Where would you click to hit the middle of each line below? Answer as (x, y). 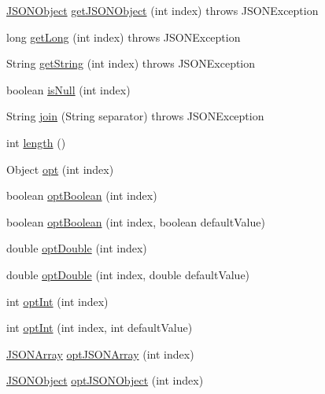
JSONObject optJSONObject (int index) (105, 380)
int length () (36, 142)
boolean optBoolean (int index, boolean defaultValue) (136, 221)
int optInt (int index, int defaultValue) (100, 328)
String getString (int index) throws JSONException (131, 63)
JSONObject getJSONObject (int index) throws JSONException (162, 10)
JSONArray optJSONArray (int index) (100, 353)
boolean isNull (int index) (68, 89)
